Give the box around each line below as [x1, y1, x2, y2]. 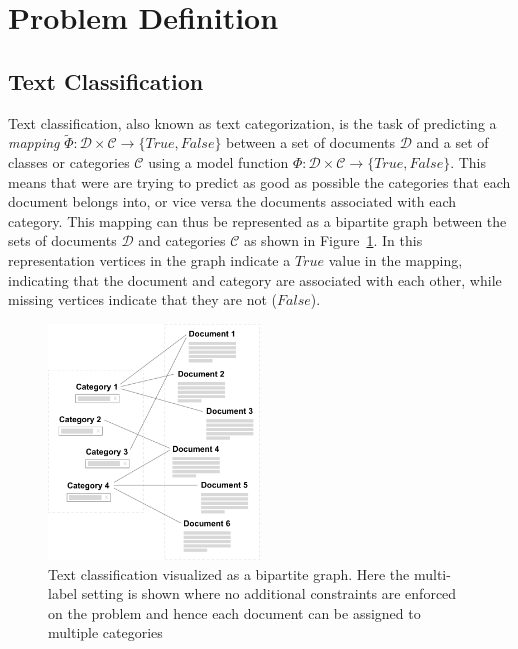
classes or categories [8, 151, 130, 172]
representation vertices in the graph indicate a [8, 249, 291, 270]
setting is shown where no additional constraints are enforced [81, 583, 457, 604]
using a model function [148, 151, 289, 172]
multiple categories [48, 622, 163, 643]
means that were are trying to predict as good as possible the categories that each [8, 171, 511, 192]
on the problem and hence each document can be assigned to [48, 602, 421, 623]
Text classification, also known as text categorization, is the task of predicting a [8, 112, 497, 133]
